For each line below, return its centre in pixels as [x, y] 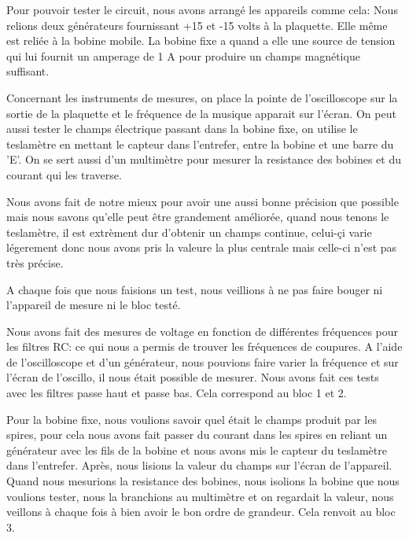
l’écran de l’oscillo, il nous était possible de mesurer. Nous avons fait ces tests [193, 377]
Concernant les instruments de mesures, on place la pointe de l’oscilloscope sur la [202, 97]
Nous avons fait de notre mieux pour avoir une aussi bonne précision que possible [203, 201]
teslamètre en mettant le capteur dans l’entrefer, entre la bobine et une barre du [200, 144]
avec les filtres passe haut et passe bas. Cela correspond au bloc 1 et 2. [177, 393]
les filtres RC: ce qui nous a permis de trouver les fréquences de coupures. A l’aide [204, 346]
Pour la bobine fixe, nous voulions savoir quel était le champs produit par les [192, 419]
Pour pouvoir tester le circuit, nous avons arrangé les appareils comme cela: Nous [202, 9]
